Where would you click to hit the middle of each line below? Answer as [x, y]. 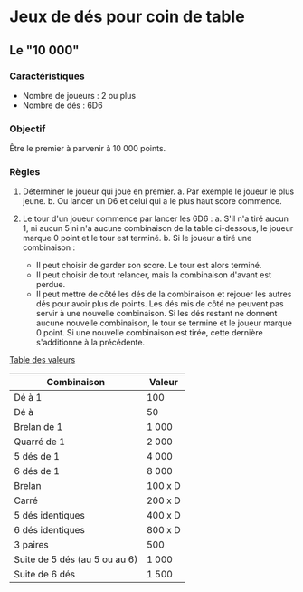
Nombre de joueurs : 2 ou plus [79, 95]
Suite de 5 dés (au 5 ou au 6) [76, 559]
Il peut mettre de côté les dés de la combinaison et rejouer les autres [164, 294]
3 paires [32, 545]
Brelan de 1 [38, 427]
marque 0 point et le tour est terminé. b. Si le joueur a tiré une [137, 238]
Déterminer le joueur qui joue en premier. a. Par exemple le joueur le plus [158, 191]
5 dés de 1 [37, 457]
